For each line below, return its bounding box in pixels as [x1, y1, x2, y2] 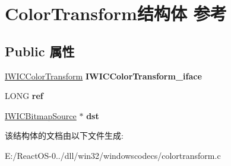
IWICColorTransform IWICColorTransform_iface [5, 69, 202, 82]
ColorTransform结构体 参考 [5, 1, 227, 25]
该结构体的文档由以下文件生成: [5, 129, 124, 142]
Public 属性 [5, 41, 75, 60]
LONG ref [5, 90, 43, 102]
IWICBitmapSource [5, 109, 77, 122]
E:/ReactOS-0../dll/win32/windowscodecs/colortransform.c [5, 149, 221, 161]
